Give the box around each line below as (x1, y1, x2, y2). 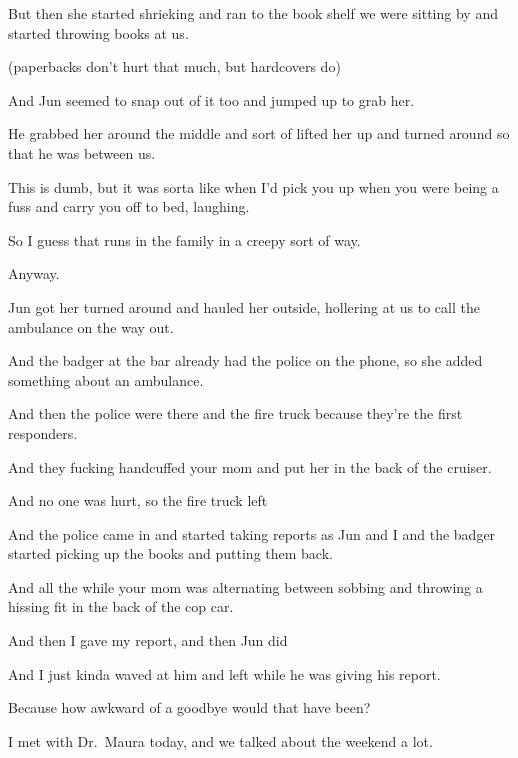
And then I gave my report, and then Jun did (8, 630, 288, 651)
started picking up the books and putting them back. (8, 543, 333, 564)
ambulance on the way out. (8, 316, 174, 337)
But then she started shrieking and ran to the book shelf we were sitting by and (8, 3, 498, 23)
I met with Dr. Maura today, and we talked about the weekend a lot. (8, 730, 433, 751)
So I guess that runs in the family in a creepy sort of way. (8, 229, 361, 250)
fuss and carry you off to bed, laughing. (8, 196, 250, 217)
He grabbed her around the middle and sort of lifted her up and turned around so (8, 123, 510, 144)
